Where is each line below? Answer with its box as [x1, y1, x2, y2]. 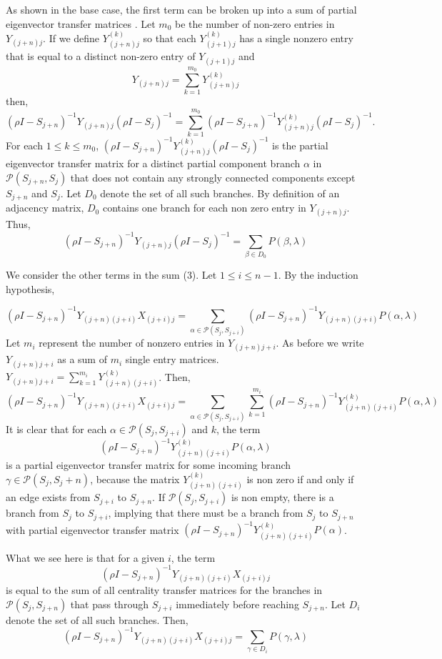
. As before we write [276, 335, 364, 350]
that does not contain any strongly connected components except [70, 169, 356, 184]
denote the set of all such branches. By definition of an [100, 185, 340, 200]
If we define [49, 31, 100, 45]
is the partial [271, 137, 328, 152]
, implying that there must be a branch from [108, 505, 303, 520]
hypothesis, [6, 281, 55, 296]
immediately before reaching [176, 596, 299, 611]
